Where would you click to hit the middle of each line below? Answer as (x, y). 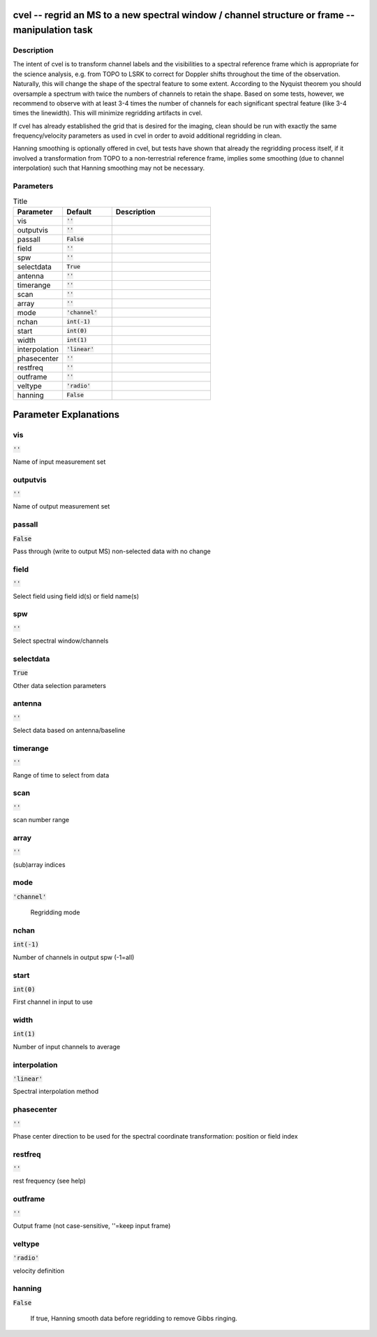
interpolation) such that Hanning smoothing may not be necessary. (109, 168)
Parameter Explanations (66, 415)
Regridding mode (55, 912)
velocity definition (39, 1271)
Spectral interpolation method (56, 1091)
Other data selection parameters (59, 685)
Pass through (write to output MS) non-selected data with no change (112, 551)
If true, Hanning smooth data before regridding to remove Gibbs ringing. (134, 1318)
